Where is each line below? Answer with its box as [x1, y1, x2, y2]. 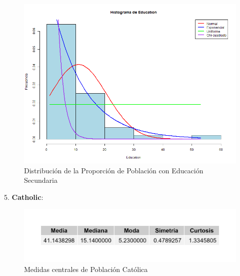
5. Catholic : [4, 191, 43, 202]
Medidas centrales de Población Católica [24, 263, 148, 274]
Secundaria [24, 175, 57, 185]
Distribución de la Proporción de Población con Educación [24, 165, 203, 175]
